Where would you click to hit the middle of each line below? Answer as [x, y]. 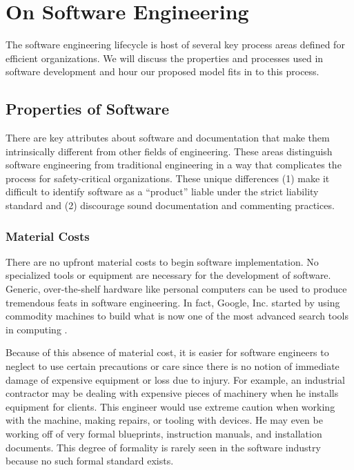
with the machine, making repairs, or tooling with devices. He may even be [164, 420]
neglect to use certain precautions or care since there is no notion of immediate [173, 366]
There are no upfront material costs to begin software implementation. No [162, 261]
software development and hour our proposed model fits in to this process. [163, 71]
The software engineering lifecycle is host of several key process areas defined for [175, 45]
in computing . [37, 329]
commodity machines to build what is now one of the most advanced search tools [177, 316]
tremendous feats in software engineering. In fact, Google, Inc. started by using [173, 302]
